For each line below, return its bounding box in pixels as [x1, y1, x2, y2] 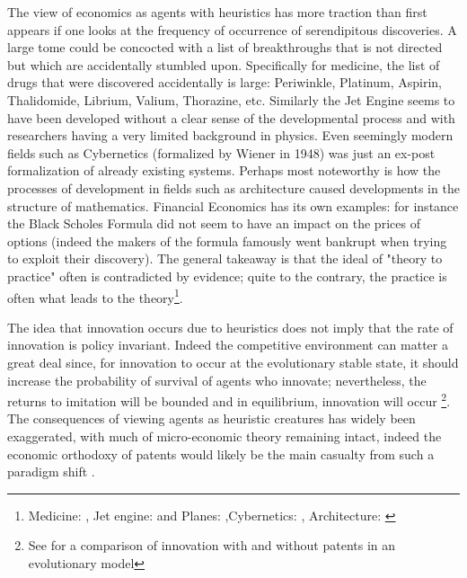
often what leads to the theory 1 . [7, 285, 183, 307]
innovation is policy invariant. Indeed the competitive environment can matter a [7, 335, 448, 354]
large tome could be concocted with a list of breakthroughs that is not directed [7, 38, 443, 57]
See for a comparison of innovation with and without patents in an [28, 536, 396, 555]
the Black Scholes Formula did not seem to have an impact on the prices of [7, 214, 420, 233]
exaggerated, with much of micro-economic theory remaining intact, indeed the [7, 426, 442, 445]
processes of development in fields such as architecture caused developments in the [7, 178, 460, 197]
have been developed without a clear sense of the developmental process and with [7, 108, 455, 127]
